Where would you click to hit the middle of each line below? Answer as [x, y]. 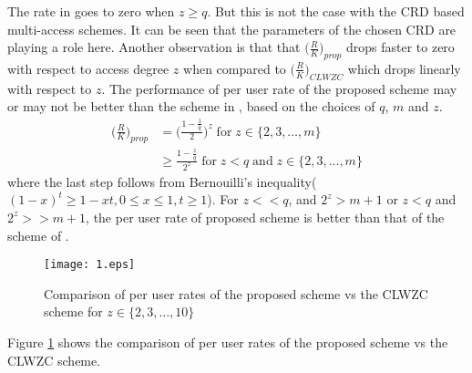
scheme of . [38, 235]
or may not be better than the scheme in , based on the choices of [191, 106]
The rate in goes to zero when [91, 11]
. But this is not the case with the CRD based [336, 11]
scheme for [73, 311]
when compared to [235, 68]
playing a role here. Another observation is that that [154, 47]
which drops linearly [404, 68]
